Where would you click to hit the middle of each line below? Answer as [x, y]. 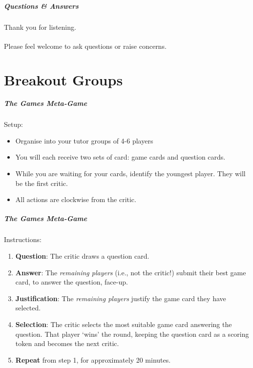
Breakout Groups [63, 79]
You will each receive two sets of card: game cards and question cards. [120, 157]
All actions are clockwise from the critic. [76, 199]
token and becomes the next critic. [67, 343]
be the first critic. [42, 183]
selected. [28, 308]
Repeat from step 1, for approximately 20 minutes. [93, 359]
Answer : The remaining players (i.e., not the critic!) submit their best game [131, 272]
